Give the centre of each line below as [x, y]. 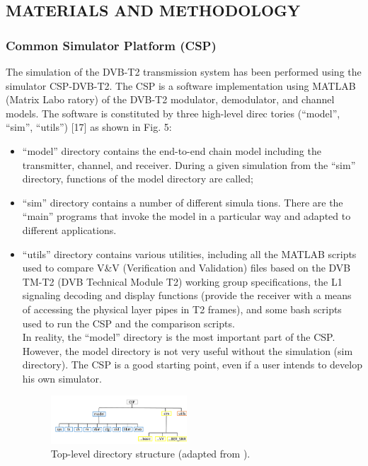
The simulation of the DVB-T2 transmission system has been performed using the [184, 71]
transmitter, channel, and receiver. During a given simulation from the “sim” [189, 164]
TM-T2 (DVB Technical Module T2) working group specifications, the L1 [182, 281]
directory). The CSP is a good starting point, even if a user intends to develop [192, 365]
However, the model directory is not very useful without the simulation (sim [188, 350]
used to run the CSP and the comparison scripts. [128, 323]
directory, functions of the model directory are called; [138, 179]
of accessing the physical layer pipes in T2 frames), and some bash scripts [182, 309]
